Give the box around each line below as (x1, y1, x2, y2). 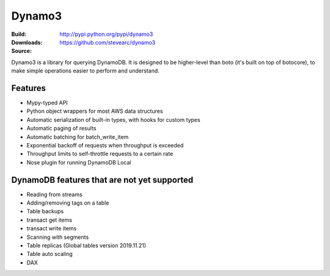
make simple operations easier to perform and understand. (11, 67, 160, 74)
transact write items (26, 225, 77, 232)
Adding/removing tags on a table (26, 199, 109, 207)
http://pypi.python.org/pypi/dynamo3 (59, 30, 153, 38)
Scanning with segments (26, 233, 89, 241)
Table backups (26, 208, 64, 215)
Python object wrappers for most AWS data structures (26, 107, 163, 115)
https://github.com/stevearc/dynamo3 (59, 38, 156, 46)
